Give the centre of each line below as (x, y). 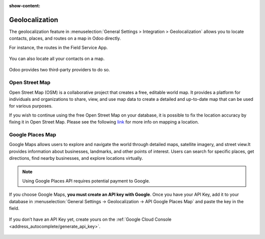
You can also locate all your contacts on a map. (57, 59)
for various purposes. (31, 106)
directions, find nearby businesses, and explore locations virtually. (76, 158)
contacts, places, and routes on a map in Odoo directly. (65, 38)
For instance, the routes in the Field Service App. (58, 47)
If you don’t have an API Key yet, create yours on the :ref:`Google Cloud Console (90, 219)
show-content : (25, 6)
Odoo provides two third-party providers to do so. (60, 70)
